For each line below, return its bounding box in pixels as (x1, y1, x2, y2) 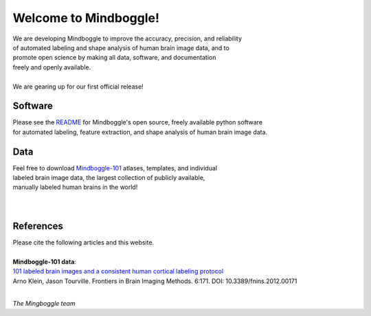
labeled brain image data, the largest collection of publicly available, (12, 174, 205, 182)
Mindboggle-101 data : (12, 258, 77, 266)
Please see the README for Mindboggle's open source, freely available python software (12, 118, 263, 126)
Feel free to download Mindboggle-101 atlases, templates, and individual (12, 163, 218, 172)
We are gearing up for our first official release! (12, 82, 144, 91)
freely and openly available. (12, 63, 91, 71)
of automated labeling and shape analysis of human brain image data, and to (12, 43, 229, 52)
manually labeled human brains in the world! (12, 183, 138, 192)
